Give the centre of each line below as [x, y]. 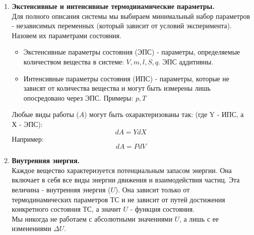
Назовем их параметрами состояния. [66, 35]
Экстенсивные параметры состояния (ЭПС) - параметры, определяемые [132, 52]
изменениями [32, 228]
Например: [28, 139]
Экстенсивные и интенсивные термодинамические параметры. [113, 6]
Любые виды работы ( [45, 114]
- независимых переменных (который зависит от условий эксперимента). [122, 26]
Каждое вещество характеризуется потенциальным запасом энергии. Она [122, 170]
